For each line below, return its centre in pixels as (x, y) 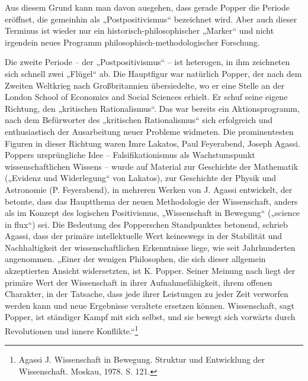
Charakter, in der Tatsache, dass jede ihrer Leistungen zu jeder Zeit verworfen (147, 294)
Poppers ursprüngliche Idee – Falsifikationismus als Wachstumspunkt (130, 155)
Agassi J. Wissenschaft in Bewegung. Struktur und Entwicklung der (142, 359)
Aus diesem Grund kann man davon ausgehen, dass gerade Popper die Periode (147, 7)
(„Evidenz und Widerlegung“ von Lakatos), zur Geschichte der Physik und (141, 178)
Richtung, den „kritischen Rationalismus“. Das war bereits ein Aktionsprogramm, (152, 108)
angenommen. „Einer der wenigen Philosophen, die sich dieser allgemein (135, 259)
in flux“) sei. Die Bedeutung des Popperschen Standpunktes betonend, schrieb (146, 224)
